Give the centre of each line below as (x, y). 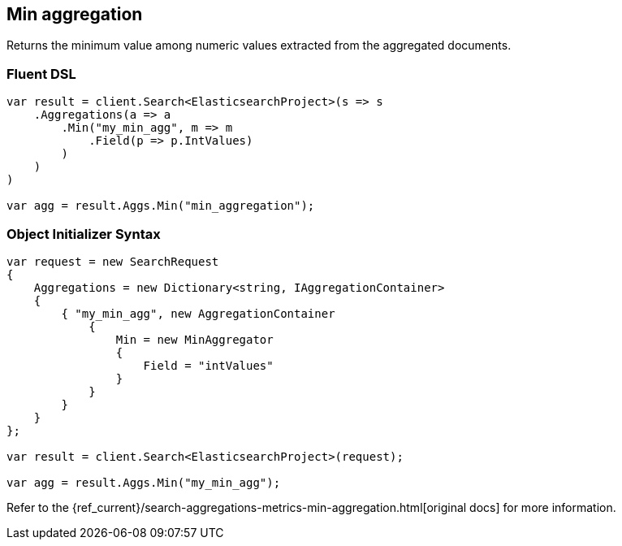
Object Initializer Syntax (84, 234)
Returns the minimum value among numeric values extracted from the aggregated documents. (259, 45)
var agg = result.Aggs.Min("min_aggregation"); (161, 206)
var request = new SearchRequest (113, 261)
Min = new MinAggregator (194, 339)
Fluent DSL (41, 74)
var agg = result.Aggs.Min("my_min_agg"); (144, 482)
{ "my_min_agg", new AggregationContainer (198, 313)
